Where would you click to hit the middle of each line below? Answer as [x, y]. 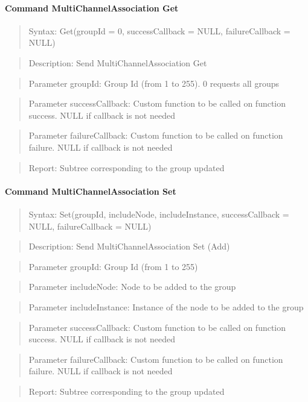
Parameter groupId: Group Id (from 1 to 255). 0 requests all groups [154, 83]
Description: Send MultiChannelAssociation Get [118, 62]
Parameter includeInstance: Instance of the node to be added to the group [166, 306]
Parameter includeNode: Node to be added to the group [132, 287]
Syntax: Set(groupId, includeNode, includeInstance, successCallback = [159, 214]
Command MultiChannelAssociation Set [91, 191]
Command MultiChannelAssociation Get [92, 8]
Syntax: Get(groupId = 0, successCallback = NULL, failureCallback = [159, 30]
